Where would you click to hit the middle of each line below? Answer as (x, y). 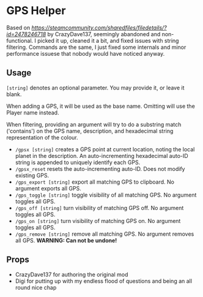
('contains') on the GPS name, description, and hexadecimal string (90, 131)
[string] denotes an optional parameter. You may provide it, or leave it (95, 88)
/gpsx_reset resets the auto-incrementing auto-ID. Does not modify (100, 168)
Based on (18, 28)
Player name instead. (33, 112)
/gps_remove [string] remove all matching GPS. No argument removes (105, 234)
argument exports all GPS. (48, 188)
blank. (14, 94)
